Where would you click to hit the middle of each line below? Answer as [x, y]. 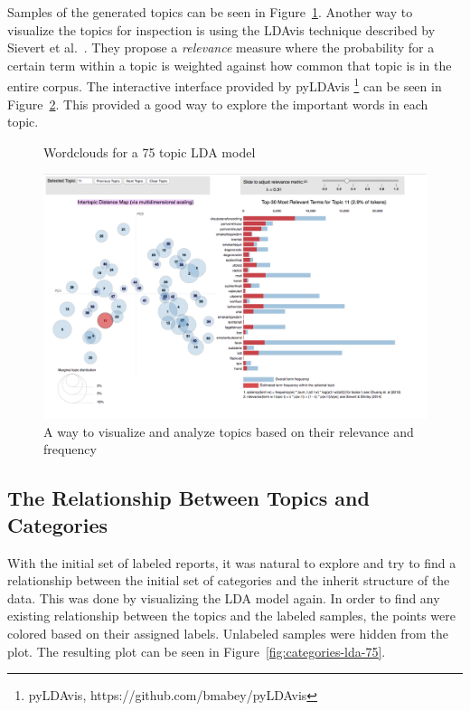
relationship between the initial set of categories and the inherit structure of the [229, 580]
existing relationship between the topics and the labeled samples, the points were [231, 616]
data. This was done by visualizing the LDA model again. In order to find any [224, 597]
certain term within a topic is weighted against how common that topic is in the [230, 65]
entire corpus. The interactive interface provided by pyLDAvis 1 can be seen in [225, 85]
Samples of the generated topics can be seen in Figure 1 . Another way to [210, 12]
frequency [70, 449]
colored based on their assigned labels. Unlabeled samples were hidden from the [228, 633]
